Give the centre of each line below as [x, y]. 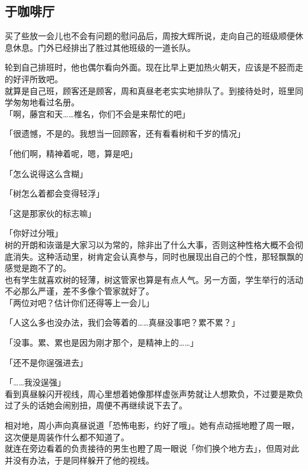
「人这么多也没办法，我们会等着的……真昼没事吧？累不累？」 [122, 322]
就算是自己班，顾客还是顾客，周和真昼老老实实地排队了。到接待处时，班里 [150, 90]
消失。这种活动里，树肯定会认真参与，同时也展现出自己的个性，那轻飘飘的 [158, 256]
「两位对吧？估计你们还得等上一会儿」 [79, 302]
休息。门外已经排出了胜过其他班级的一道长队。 [104, 47]
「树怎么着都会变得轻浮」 [54, 193]
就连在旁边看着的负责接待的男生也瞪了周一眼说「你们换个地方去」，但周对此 [152, 448]
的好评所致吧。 [34, 78]
